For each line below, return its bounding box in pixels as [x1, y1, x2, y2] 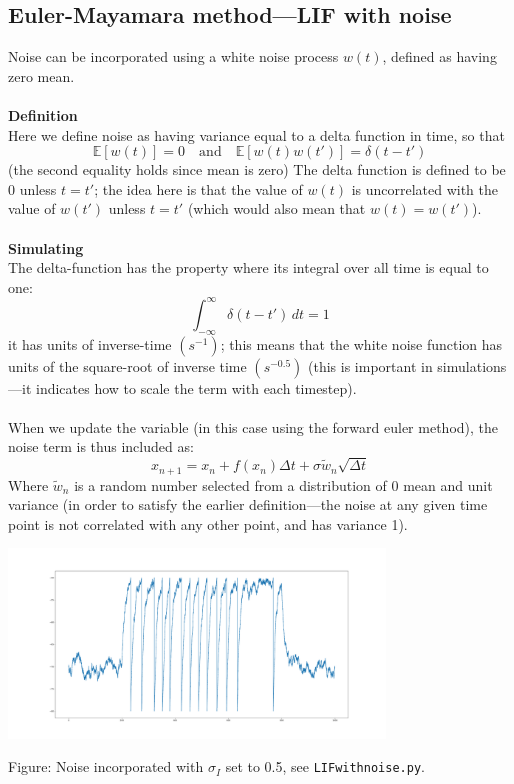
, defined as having [382, 46, 497, 67]
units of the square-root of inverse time [8, 355, 247, 376]
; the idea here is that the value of [94, 178, 303, 199]
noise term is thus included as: [8, 436, 194, 457]
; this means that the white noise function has [220, 333, 503, 354]
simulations [437, 355, 507, 376]
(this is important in [308, 355, 433, 376]
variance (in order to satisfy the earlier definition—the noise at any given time [8, 494, 488, 515]
